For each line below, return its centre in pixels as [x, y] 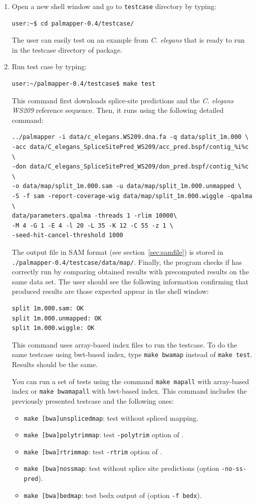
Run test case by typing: [49, 66]
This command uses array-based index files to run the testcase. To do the [124, 344]
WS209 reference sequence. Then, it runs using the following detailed [118, 110]
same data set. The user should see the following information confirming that [130, 281]
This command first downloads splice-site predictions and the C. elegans [122, 100]
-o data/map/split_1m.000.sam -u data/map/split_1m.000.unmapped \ [126, 186]
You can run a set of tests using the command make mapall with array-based [130, 381]
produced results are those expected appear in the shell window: [110, 291]
